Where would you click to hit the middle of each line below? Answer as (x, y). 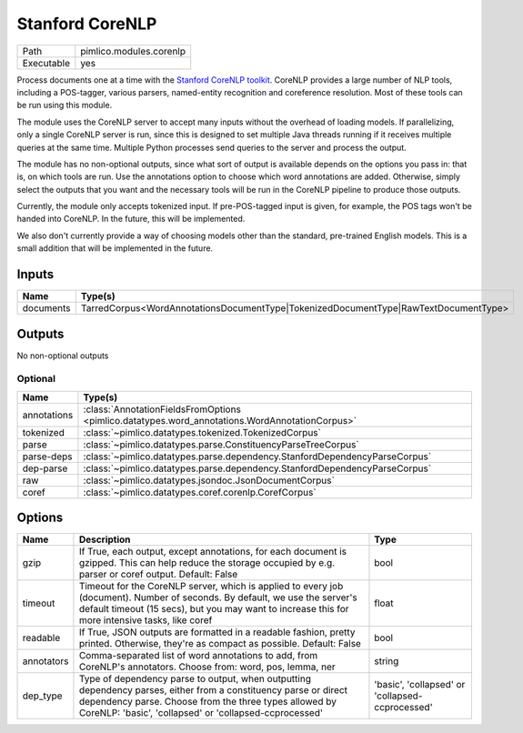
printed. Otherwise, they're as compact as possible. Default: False (220, 644)
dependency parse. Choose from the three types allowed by (207, 702)
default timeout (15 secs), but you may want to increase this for (214, 609)
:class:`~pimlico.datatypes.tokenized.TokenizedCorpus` (202, 432)
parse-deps (47, 457)
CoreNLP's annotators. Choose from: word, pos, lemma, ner (207, 667)
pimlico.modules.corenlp (133, 51)
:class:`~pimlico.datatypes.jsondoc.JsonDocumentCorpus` (209, 480)
